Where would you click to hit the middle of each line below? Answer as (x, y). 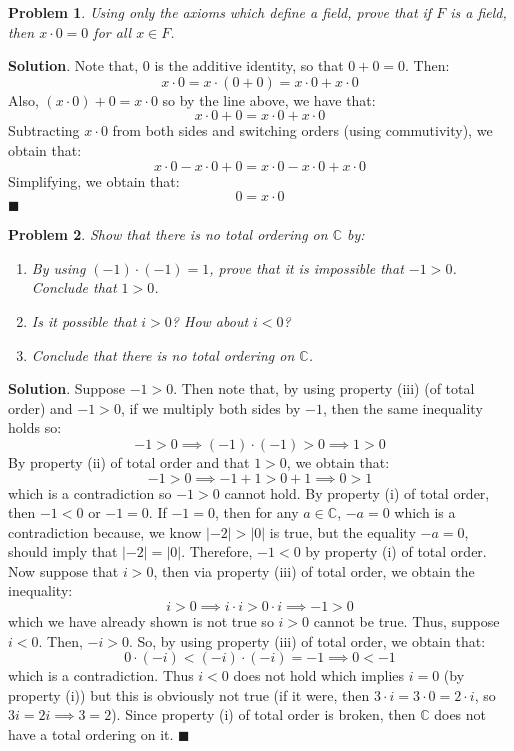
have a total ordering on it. (91, 734)
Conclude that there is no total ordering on (163, 354)
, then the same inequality (402, 407)
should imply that (63, 551)
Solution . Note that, (73, 65)
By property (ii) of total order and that (129, 461)
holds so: (35, 427)
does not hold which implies (319, 675)
